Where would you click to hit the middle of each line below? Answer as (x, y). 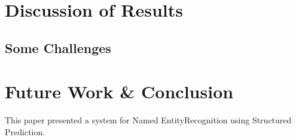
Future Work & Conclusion (119, 91)
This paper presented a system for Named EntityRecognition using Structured (148, 120)
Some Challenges (58, 47)
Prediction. (25, 131)
